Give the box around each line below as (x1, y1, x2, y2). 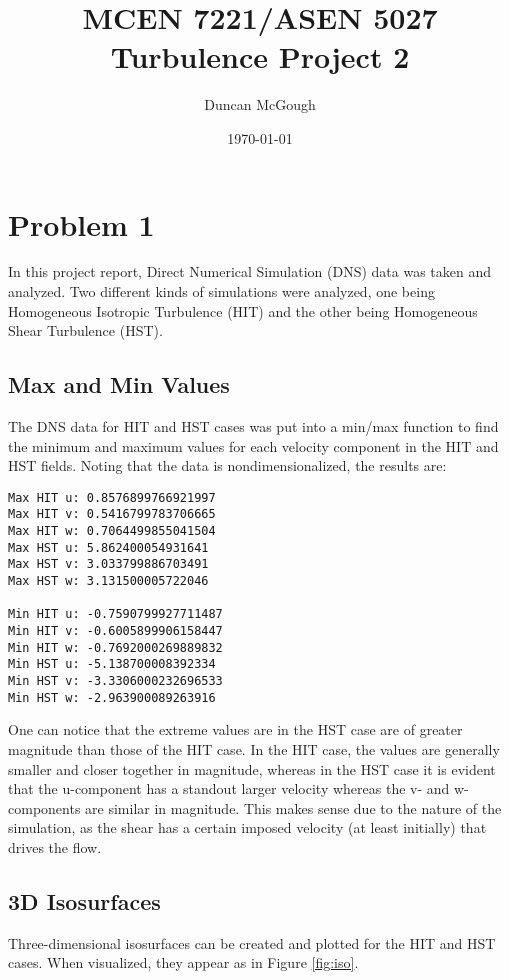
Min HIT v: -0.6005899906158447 (8, 624, 223, 639)
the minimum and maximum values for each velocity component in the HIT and (8, 435, 499, 456)
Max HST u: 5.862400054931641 (8, 540, 209, 555)
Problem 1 (8, 203, 155, 244)
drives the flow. (8, 836, 102, 857)
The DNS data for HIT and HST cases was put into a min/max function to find (8, 416, 499, 437)
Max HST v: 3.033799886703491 (8, 557, 209, 572)
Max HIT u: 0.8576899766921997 (8, 490, 216, 505)
